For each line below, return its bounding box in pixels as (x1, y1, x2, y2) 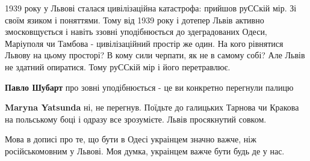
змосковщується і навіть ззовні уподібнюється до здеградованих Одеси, (5, 25, 267, 38)
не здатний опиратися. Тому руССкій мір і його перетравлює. (5, 60, 231, 73)
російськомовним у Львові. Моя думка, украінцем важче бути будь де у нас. (5, 144, 285, 157)
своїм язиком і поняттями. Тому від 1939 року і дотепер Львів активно (5, 13, 264, 26)
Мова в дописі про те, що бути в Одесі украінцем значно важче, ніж (5, 133, 256, 145)
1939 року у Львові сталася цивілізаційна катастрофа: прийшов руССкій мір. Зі (5, 2, 297, 14)
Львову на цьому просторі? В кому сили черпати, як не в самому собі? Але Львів (5, 49, 305, 61)
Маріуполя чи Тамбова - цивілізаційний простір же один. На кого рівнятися (5, 37, 284, 49)
